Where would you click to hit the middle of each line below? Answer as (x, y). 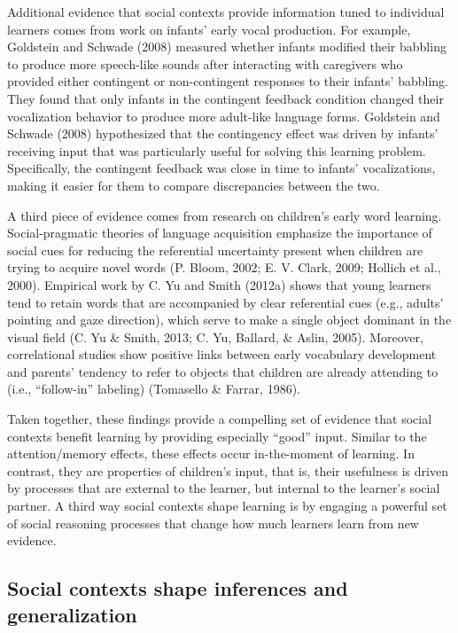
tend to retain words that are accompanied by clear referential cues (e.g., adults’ (225, 302)
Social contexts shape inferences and (178, 588)
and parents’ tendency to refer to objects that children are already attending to (223, 371)
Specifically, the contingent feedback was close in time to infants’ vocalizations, (221, 168)
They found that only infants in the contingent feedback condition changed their (225, 98)
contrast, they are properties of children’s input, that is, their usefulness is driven (228, 470)
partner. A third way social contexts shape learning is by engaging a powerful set (227, 506)
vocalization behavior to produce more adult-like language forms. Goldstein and (224, 116)
